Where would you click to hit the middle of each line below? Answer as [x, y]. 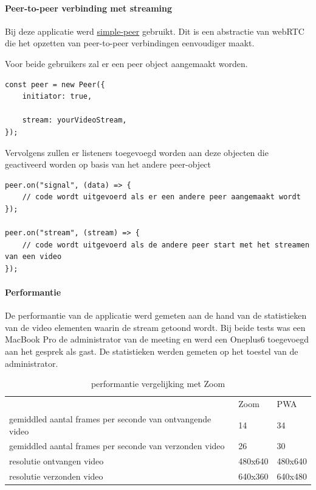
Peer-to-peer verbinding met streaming [89, 8]
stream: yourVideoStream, [74, 120]
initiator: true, [57, 97]
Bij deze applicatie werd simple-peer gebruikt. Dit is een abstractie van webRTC [155, 31]
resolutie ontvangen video [57, 461]
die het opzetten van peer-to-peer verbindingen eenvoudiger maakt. [130, 43]
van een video [33, 257]
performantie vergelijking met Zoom [158, 384]
